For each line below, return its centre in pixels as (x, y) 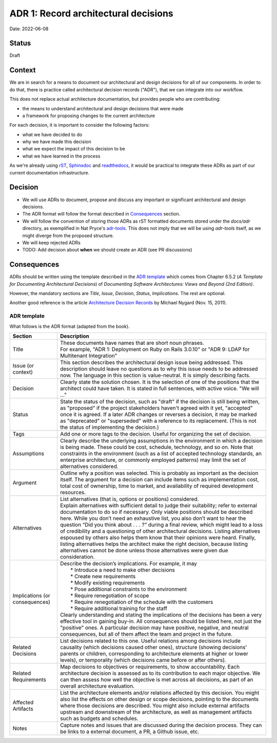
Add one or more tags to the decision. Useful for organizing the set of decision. (155, 434)
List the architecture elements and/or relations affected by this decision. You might (160, 693)
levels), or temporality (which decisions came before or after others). (143, 660)
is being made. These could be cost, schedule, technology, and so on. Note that (156, 447)
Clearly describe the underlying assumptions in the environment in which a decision (161, 440)
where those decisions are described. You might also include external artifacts (155, 706)
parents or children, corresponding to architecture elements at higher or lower (154, 653)
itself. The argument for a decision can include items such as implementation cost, (159, 479)
